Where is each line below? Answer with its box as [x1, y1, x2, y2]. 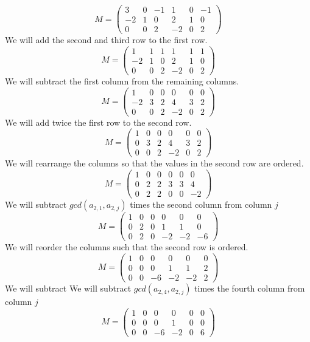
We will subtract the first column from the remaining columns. [5, 74, 239, 87]
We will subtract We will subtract [5, 282, 132, 295]
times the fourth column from [194, 282, 305, 295]
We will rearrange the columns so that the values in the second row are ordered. [5, 157, 304, 169]
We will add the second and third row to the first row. [5, 33, 208, 46]
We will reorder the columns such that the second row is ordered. [5, 241, 248, 253]
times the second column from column [130, 198, 272, 211]
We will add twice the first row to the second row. [5, 115, 192, 128]
